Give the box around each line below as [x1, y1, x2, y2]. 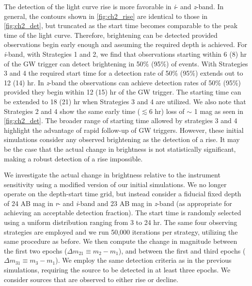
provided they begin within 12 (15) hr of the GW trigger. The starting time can [4, 87, 241, 97]
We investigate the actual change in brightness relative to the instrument [4, 170, 220, 180]
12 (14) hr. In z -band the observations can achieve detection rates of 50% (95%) [4, 77, 241, 87]
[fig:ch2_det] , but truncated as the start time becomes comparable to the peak [4, 20, 238, 31]
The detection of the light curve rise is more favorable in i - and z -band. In [4, 1, 224, 11]
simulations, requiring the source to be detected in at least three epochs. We [4, 265, 231, 275]
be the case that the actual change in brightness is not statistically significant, [4, 143, 236, 154]
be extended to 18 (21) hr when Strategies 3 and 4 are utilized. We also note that [4, 96, 246, 106]
